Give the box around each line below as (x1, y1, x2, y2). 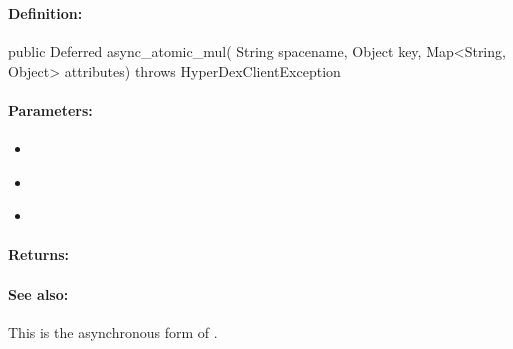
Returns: (8, 244, 70, 265)
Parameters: (8, 99, 93, 120)
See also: (8, 283, 69, 304)
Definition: (8, 2, 83, 23)
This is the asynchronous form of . (8, 321, 218, 342)
